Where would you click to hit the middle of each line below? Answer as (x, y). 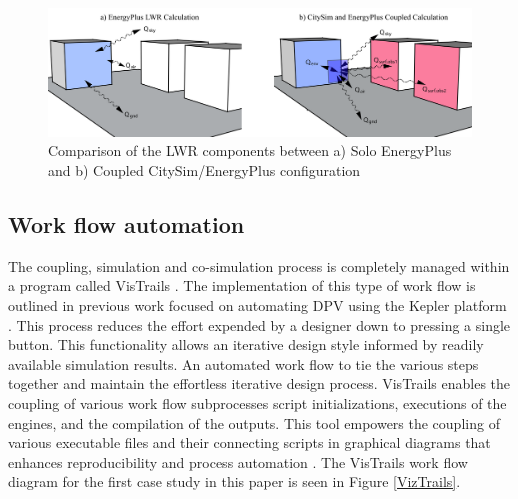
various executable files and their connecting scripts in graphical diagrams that (249, 442)
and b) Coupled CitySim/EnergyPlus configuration (204, 169)
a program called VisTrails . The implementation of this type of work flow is (242, 285)
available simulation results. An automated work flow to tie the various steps (243, 363)
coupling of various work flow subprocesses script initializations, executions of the (257, 402)
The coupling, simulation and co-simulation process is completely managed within (259, 265)
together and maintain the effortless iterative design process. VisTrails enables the (259, 383)
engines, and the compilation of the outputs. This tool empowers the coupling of (254, 422)
